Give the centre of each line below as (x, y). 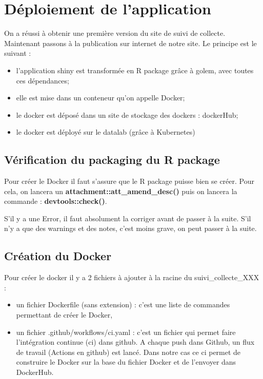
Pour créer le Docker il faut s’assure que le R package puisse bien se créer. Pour (129, 181)
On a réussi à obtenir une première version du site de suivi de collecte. (115, 33)
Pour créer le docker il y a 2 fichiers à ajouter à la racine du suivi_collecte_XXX (132, 277)
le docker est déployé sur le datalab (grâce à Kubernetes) (106, 132)
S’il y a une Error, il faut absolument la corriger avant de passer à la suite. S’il (128, 218)
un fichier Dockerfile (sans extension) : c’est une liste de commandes (123, 304)
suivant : (18, 53)
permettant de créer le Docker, (64, 315)
